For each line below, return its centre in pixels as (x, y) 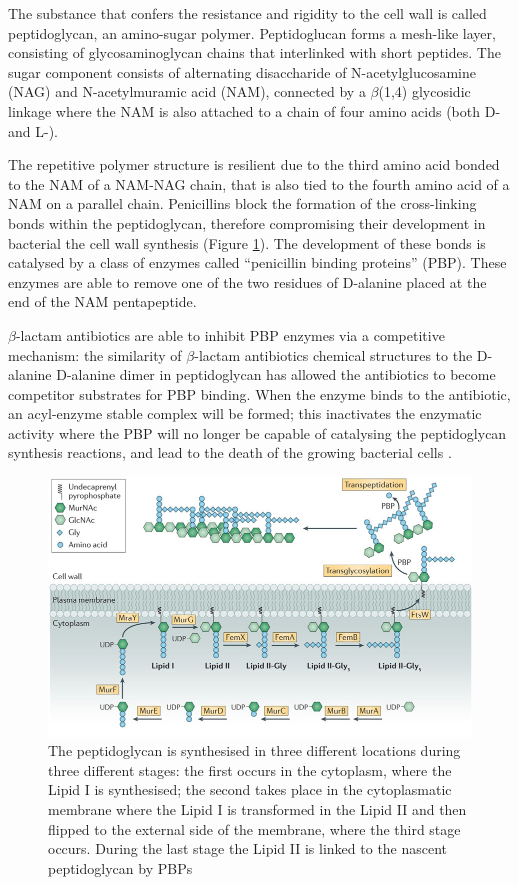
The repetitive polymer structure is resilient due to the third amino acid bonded (254, 164)
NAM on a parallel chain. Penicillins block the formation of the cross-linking (242, 203)
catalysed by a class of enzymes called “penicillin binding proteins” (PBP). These (257, 262)
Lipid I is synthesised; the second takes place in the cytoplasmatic (250, 789)
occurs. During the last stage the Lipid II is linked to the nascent (248, 848)
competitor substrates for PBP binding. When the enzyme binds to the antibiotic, (259, 393)
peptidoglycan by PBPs (120, 867)
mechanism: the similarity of (95, 354)
